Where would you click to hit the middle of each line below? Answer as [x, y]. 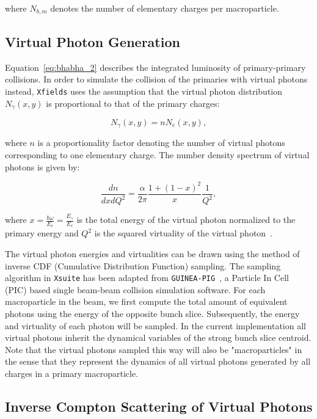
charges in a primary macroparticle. [72, 373]
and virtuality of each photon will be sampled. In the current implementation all [155, 325]
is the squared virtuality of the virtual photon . [184, 233]
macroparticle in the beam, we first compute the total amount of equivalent [146, 301]
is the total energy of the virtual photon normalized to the [186, 220]
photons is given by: [42, 166]
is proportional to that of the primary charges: [133, 103]
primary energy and [42, 233]
